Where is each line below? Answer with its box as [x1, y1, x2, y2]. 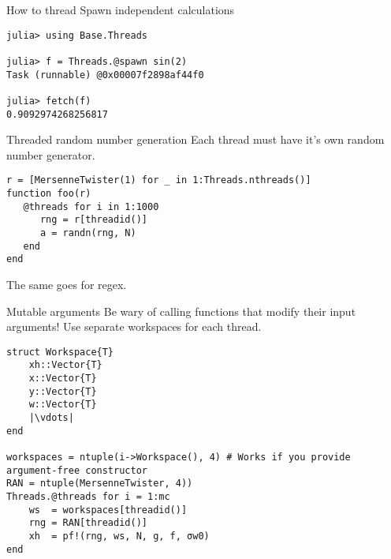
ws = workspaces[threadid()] [28, 504, 188, 516]
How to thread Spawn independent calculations [6, 2, 235, 17]
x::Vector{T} [28, 373, 97, 385]
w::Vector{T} [28, 399, 97, 411]
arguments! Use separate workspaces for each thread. [6, 318, 262, 335]
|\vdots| [28, 412, 74, 424]
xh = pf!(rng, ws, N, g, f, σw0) [28, 530, 210, 542]
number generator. [6, 146, 95, 163]
